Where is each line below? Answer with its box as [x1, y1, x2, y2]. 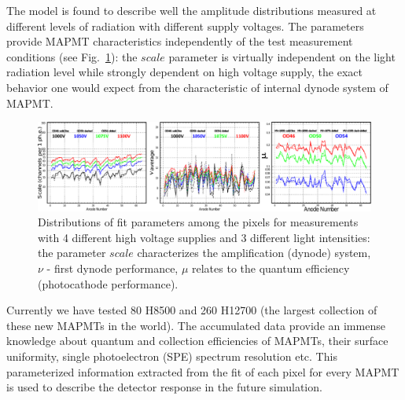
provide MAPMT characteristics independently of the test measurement [6, 33, 353, 50]
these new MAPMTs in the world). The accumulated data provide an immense [6, 317, 385, 333]
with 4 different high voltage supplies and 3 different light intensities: [38, 229, 370, 245]
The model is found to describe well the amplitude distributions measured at [6, 2, 377, 18]
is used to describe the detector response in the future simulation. [6, 379, 322, 395]
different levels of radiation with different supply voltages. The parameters [6, 17, 364, 34]
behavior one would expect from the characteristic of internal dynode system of [6, 79, 388, 95]
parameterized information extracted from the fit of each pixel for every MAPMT [6, 363, 399, 380]
